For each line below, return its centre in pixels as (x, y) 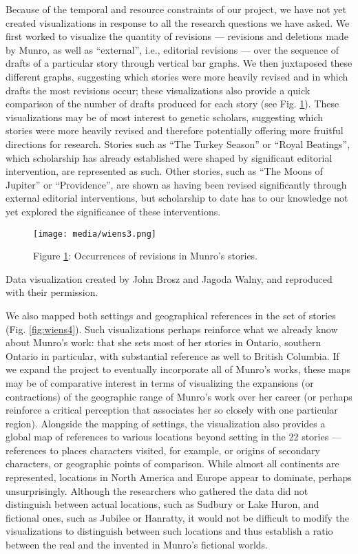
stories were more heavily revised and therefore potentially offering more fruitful (175, 130)
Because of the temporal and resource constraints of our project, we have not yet (176, 9)
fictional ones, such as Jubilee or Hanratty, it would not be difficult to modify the (178, 517)
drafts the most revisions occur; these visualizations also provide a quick (158, 90)
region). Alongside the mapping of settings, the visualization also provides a (166, 423)
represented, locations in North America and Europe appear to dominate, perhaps (179, 477)
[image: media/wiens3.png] (95, 234)
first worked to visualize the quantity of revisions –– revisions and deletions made (177, 36)
